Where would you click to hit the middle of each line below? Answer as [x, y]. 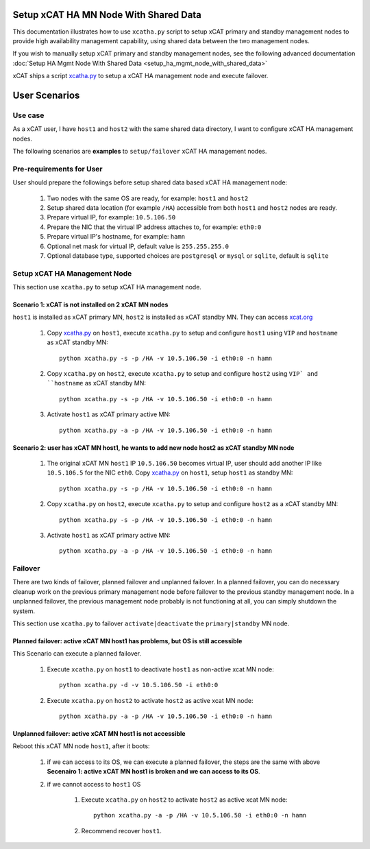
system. [24, 611]
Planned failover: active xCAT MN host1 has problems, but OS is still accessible [127, 641]
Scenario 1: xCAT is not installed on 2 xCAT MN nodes [90, 304]
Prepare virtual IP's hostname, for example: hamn [116, 237]
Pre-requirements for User [58, 169]
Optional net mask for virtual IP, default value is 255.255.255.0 [138, 246]
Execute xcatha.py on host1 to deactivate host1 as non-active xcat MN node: [160, 669]
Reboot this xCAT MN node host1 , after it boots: [81, 746]
